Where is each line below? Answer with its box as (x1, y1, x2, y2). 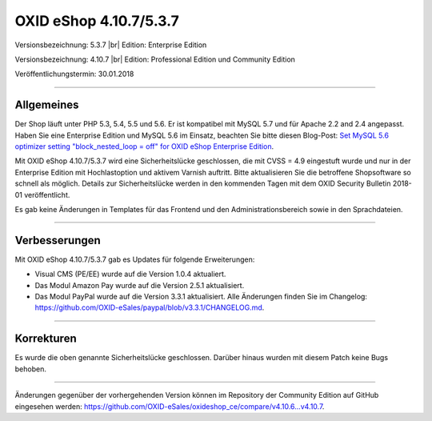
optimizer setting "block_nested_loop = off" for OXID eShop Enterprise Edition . (14, 142, 274, 151)
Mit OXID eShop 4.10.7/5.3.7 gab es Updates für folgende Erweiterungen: (14, 255, 255, 264)
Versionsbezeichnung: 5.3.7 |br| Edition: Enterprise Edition (14, 40, 207, 50)
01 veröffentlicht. (14, 190, 70, 199)
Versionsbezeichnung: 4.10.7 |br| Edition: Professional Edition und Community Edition (14, 54, 296, 64)
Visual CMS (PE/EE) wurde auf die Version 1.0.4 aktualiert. (34, 269, 226, 279)
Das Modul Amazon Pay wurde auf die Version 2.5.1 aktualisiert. (34, 280, 245, 290)
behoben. (14, 364, 47, 374)
